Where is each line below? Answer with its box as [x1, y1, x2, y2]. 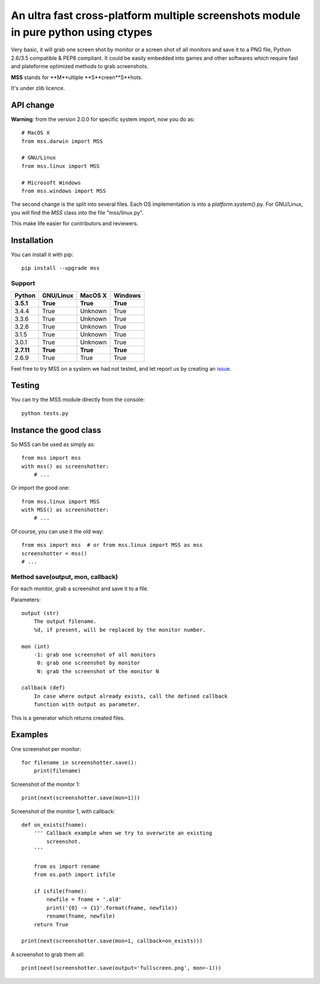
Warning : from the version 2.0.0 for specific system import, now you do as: [11, 116, 195, 123]
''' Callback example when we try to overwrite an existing [33, 830, 213, 836]
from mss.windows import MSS [21, 187, 106, 194]
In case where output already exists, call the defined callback [33, 693, 228, 699]
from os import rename [33, 863, 100, 870]
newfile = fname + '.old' [46, 896, 121, 903]
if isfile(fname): [33, 888, 88, 895]
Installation [11, 235, 53, 246]
